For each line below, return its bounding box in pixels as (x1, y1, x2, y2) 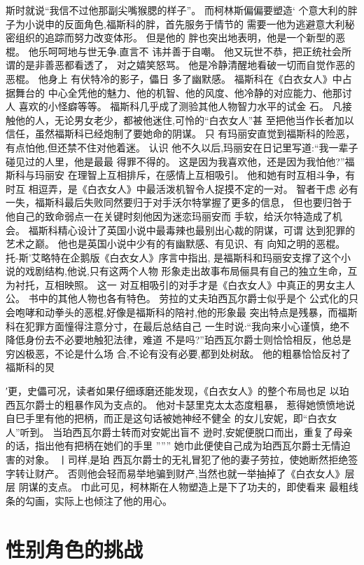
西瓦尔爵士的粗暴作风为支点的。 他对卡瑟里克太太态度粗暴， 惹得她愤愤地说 (6, 397, 356, 411)
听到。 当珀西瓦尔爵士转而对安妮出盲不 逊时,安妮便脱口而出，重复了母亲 (20, 424, 353, 439)
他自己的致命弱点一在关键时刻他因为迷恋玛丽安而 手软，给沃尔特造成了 (6, 208, 332, 223)
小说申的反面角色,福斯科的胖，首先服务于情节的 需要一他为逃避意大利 (24, 16, 345, 31)
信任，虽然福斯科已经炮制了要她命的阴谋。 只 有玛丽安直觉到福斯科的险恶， (6, 126, 356, 141)
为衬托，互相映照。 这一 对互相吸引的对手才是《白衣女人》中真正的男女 (6, 277, 336, 292)
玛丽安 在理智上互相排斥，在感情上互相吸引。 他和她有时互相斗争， (34, 168, 346, 182)
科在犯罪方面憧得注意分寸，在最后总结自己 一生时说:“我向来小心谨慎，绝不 (6, 318, 350, 333)
